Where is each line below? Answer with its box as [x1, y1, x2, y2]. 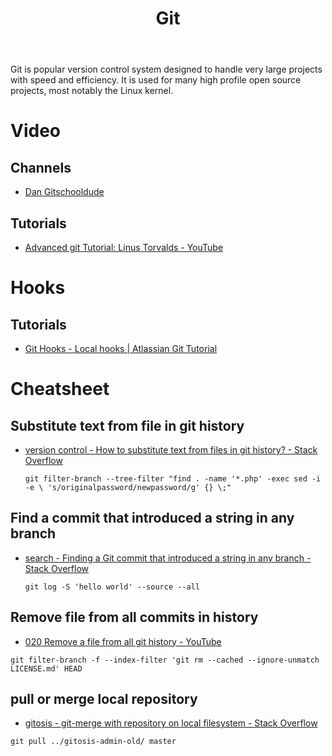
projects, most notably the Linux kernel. [10, 85, 174, 97]
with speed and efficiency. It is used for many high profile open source [10, 74, 302, 86]
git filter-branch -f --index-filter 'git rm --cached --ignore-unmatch [10, 655, 320, 665]
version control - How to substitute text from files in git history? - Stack [24, 444, 318, 456]
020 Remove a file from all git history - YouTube [24, 635, 222, 647]
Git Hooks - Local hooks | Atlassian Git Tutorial [24, 343, 218, 354]
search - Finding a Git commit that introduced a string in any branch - [24, 552, 312, 564]
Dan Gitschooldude [24, 186, 105, 198]
